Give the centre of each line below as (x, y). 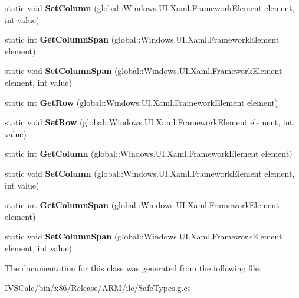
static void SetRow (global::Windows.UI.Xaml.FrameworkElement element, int (149, 122)
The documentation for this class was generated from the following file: (133, 268)
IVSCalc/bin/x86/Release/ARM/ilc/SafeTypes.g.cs (98, 288)
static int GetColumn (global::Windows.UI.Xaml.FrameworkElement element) (149, 153)
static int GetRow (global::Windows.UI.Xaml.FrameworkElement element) (142, 102)
